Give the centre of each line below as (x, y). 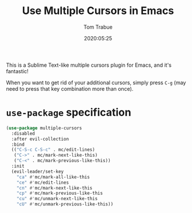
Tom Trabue (98, 27)
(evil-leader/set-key (38, 171)
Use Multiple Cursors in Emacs (98, 11)
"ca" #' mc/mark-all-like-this (53, 177)
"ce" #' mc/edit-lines (43, 183)
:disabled (23, 133)
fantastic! (17, 71)
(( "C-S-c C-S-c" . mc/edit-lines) (53, 150)
